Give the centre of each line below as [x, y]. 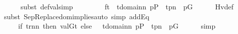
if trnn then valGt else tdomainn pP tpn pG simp [117, 26]
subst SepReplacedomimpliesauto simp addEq [77, 16]
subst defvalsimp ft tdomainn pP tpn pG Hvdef [127, 6]
